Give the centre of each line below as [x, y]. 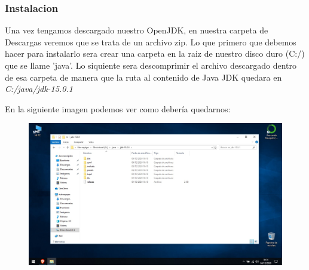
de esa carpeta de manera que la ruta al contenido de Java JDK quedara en [143, 77]
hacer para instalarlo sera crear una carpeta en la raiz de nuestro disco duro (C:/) [155, 53]
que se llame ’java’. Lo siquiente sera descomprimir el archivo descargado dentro [151, 65]
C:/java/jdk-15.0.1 [39, 89]
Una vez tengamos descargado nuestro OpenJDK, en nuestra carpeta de [137, 30]
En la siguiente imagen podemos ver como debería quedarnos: [118, 108]
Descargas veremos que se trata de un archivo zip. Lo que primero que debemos [151, 42]
